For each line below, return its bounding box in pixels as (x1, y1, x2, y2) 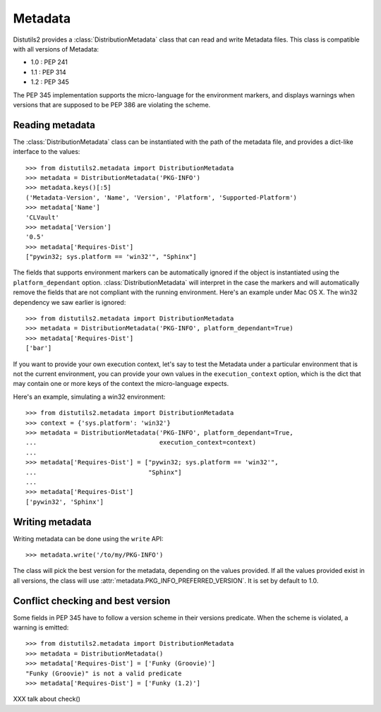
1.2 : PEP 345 (30, 78, 70, 86)
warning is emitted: (13, 623, 69, 632)
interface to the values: (13, 147, 80, 156)
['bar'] (25, 344, 52, 352)
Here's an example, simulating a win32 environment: (13, 392, 166, 401)
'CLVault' (25, 213, 59, 222)
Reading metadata (13, 119, 95, 131)
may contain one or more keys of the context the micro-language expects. (13, 380, 229, 388)
